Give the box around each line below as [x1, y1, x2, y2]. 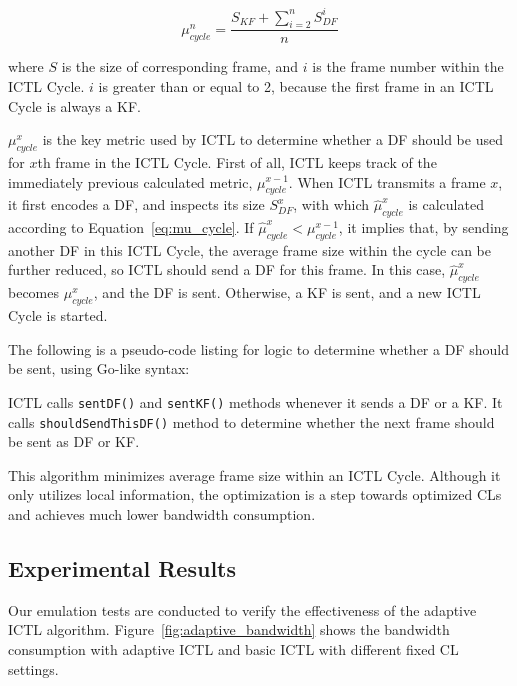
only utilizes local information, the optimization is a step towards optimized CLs [8, 484, 502, 505]
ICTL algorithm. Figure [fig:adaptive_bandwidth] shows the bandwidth [8, 619, 450, 640]
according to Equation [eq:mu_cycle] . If [8, 217, 254, 238]
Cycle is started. [8, 305, 108, 326]
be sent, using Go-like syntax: [8, 358, 190, 379]
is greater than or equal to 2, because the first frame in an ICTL [98, 75, 494, 96]
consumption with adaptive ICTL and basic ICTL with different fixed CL [8, 638, 459, 659]
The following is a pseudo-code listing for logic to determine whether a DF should [8, 338, 509, 359]
